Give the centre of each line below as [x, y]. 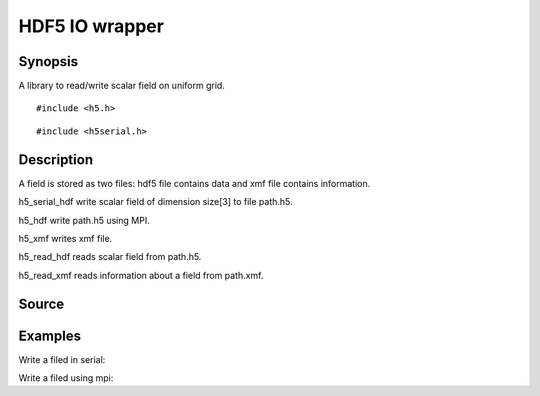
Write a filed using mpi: [66, 378]
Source [41, 303]
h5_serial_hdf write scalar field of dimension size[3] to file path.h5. [156, 202]
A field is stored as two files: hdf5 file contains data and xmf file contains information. [194, 183]
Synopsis [48, 61]
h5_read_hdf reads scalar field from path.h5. [110, 257]
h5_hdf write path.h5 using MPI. [84, 220]
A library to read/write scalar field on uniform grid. [121, 86]
